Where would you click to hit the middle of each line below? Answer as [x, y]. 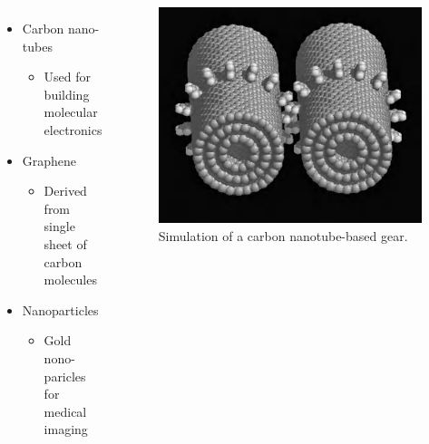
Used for [68, 77]
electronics [73, 129]
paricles [65, 376]
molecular [71, 112]
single [59, 226]
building [67, 94]
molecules [70, 280]
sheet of [65, 243]
